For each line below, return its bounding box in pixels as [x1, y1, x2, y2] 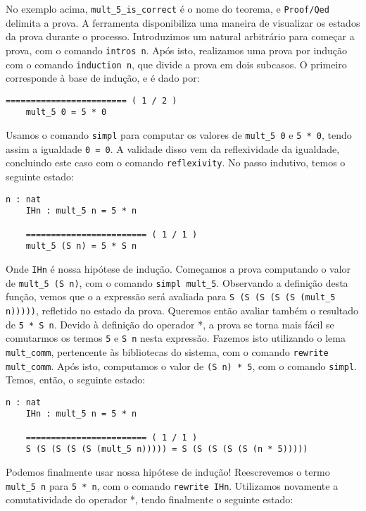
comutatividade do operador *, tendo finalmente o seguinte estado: [6, 492, 294, 507]
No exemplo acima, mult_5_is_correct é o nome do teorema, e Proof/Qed [6, 1, 329, 16]
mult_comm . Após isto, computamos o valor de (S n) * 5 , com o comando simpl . [6, 358, 357, 373]
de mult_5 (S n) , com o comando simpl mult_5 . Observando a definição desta [6, 275, 348, 290]
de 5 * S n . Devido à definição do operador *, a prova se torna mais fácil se [6, 316, 334, 331]
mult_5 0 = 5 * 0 [25, 107, 107, 118]
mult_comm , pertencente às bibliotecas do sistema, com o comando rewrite [6, 344, 329, 359]
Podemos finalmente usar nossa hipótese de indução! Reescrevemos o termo [6, 464, 330, 479]
